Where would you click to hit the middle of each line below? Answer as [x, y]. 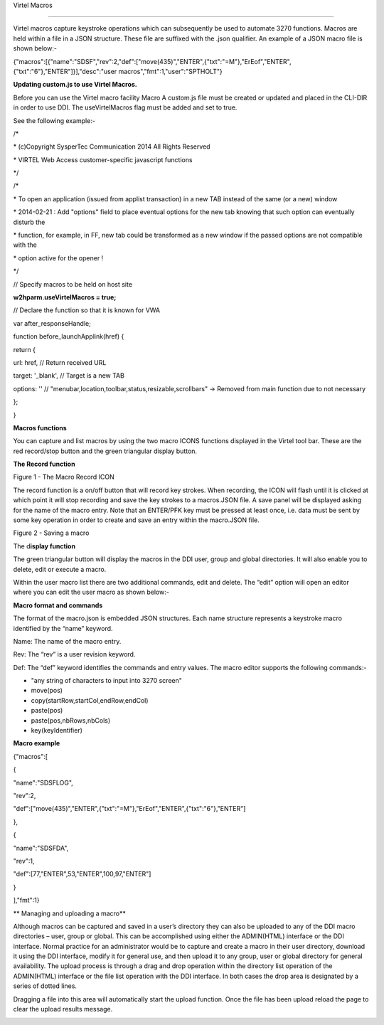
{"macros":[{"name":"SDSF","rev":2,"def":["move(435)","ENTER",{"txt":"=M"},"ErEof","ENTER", [152, 61]
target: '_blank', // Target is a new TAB [69, 376]
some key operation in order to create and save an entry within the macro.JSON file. [136, 520]
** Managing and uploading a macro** [69, 913]
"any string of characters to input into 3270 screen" [107, 681]
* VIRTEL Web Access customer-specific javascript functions [103, 159]
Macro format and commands [58, 605]
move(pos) [47, 691]
